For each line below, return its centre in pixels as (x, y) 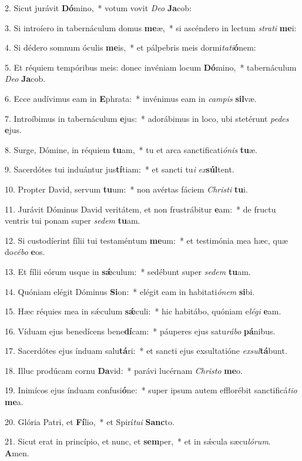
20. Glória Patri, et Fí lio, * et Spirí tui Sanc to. (90, 421)
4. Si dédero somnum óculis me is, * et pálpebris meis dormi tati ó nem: (130, 47)
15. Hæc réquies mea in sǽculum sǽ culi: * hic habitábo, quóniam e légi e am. (143, 311)
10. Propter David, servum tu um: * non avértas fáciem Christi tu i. (126, 189)
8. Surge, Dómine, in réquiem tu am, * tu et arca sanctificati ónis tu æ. (131, 149)
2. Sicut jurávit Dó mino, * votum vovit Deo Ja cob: (98, 8)
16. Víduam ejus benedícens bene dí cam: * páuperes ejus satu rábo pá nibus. (140, 331)
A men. (17, 452)
